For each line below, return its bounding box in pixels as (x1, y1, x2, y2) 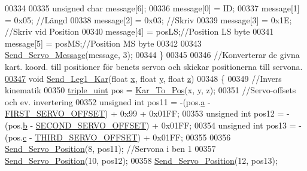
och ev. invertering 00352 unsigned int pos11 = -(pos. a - (5, 95, 211, 108)
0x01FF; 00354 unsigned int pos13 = (161, 118, 296, 131)
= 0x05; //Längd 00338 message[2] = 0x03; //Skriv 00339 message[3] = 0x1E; (5, 13, 292, 26)
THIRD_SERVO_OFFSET (35, 130, 138, 143)
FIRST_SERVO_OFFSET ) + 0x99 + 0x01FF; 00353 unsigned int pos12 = (5, 107, 284, 120)
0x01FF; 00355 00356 (153, 130, 231, 143)
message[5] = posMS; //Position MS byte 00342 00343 (5, 36, 202, 49)
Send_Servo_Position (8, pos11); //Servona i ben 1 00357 (5, 142, 216, 155)
